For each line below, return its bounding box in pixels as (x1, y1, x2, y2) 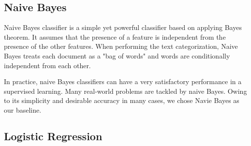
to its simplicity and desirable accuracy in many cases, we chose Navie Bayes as (4, 95, 239, 105)
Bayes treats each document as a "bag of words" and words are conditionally (4, 50, 230, 60)
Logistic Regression (4, 128, 103, 143)
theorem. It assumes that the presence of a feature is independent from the (4, 31, 226, 42)
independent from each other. (4, 60, 91, 70)
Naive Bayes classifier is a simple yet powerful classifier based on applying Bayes (4, 22, 242, 32)
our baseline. (4, 104, 42, 115)
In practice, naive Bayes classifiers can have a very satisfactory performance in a (4, 76, 242, 87)
